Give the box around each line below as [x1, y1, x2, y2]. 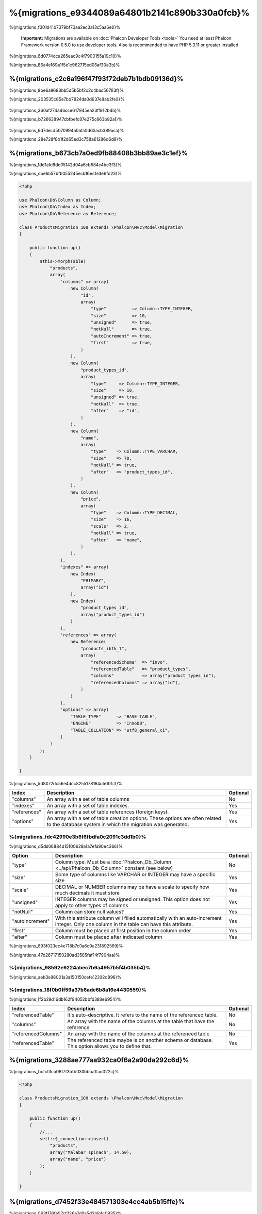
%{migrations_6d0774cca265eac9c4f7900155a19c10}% [9, 53, 121, 59]
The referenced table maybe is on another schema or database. [67, 1037, 213, 1044]
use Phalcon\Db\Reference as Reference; [19, 211, 116, 216]
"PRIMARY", [80, 578, 107, 583]
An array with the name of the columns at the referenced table [67, 1030, 210, 1037]
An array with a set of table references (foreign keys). [47, 809, 169, 815]
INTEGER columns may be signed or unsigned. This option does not [55, 896, 210, 903]
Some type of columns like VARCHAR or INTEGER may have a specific [55, 871, 216, 878]
